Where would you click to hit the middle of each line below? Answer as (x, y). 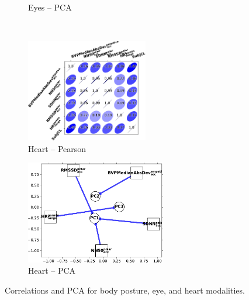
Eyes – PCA (50, 7)
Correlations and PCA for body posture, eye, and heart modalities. (125, 290)
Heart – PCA (52, 270)
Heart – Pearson (57, 148)
